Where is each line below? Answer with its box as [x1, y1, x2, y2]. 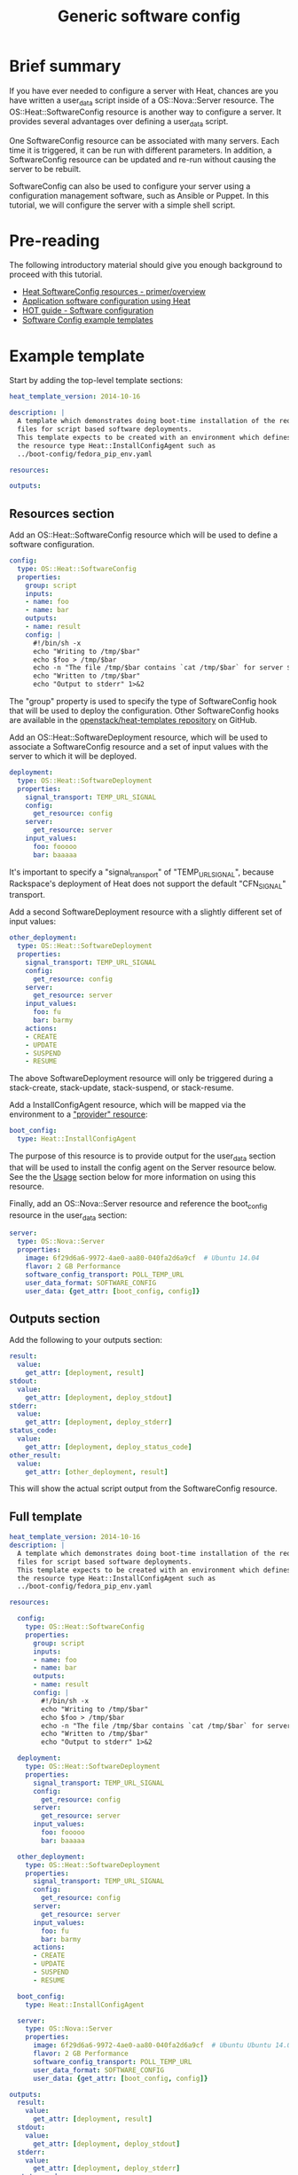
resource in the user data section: [9, 1209, 128, 1222]
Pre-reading [9, 231, 100, 250]
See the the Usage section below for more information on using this [9, 1171, 256, 1182]
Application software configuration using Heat [21, 295, 191, 307]
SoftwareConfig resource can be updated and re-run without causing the [9, 153, 277, 165]
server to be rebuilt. [9, 163, 82, 174]
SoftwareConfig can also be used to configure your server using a [9, 180, 251, 192]
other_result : [9, 1450, 62, 1460]
